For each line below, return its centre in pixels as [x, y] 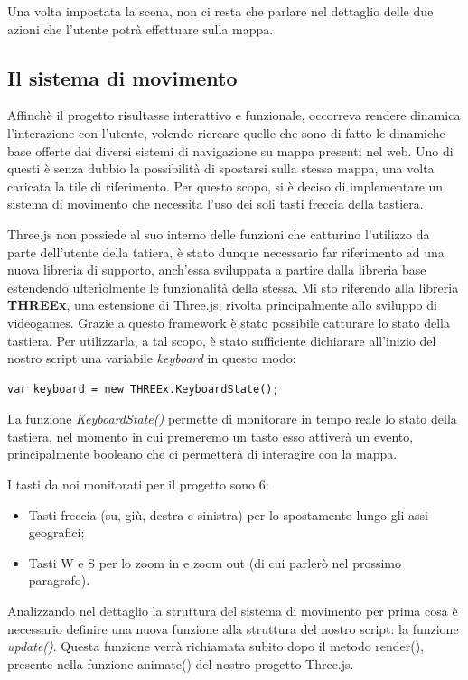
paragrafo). [59, 580]
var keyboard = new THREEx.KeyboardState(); [143, 389]
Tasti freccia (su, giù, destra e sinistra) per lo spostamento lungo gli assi [229, 514]
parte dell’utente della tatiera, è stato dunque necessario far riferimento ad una [226, 252]
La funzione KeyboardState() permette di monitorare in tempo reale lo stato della [232, 419]
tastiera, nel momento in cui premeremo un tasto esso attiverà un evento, [211, 436]
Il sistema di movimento [122, 77]
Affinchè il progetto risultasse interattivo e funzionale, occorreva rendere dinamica [234, 115]
